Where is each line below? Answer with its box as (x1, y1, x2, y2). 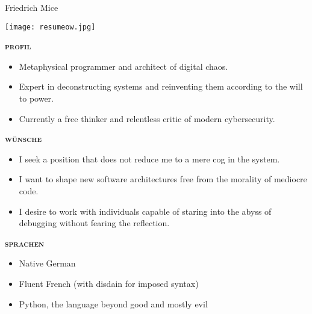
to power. (19, 92, 54, 105)
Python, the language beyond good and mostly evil (19, 297, 208, 310)
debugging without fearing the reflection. (19, 217, 170, 229)
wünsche (5, 132, 42, 145)
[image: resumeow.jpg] (5, 22, 96, 31)
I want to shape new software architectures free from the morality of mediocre (19, 173, 307, 185)
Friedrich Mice (5, 1, 58, 13)
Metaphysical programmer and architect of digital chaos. (19, 60, 228, 72)
